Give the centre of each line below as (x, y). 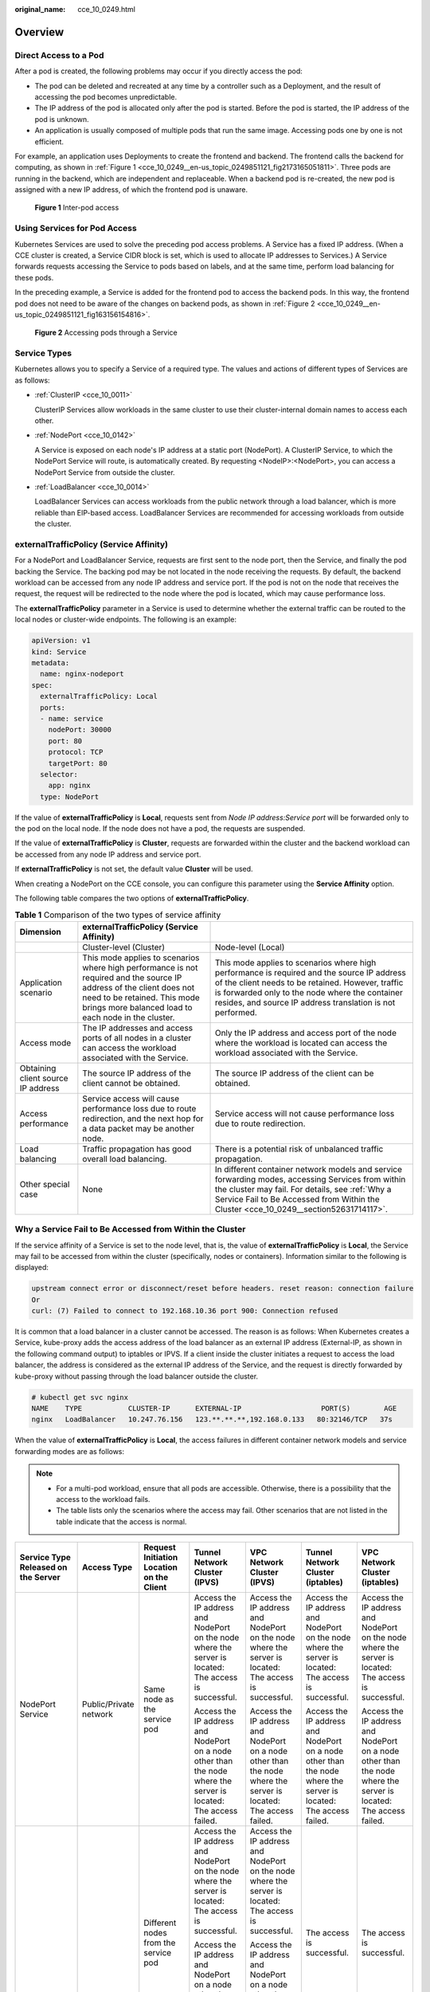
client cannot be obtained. (131, 1083)
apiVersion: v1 (61, 641)
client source (44, 1078)
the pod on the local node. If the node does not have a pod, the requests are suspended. (160, 829)
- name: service (72, 718)
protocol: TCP (76, 752)
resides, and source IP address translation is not (305, 1002)
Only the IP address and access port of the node (306, 1033)
